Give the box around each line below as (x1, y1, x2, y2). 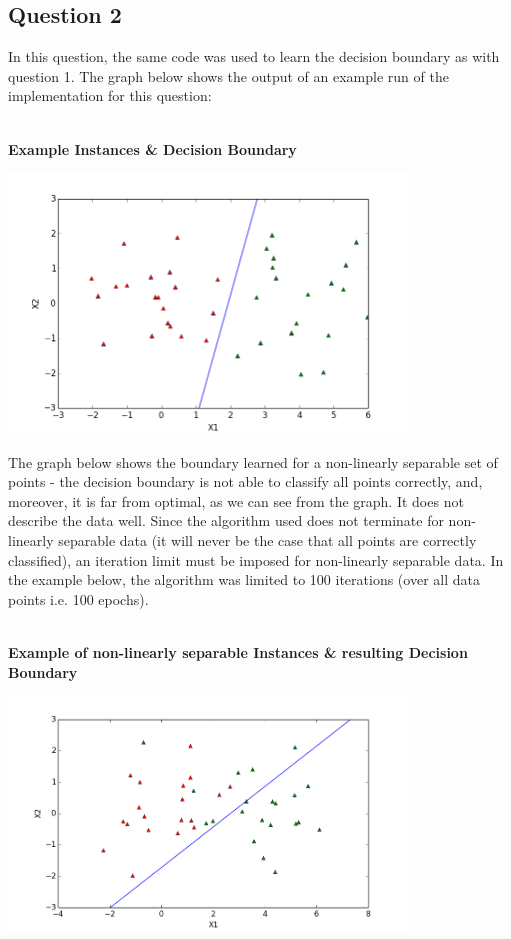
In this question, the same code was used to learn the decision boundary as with (8, 46, 500, 67)
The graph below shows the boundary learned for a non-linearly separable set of (8, 451, 498, 472)
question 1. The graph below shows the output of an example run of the (8, 65, 449, 86)
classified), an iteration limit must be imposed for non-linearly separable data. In (8, 549, 504, 570)
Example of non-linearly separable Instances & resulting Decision (8, 641, 468, 662)
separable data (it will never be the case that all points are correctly (58, 529, 477, 550)
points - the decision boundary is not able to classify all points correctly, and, (8, 471, 483, 492)
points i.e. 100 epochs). (8, 588, 149, 609)
